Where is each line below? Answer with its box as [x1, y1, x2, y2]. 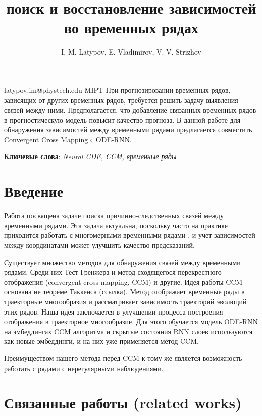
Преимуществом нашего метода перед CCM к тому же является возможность [4, 352, 242, 363]
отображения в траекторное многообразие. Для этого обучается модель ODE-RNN [4, 316, 258, 327]
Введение [4, 181, 64, 201]
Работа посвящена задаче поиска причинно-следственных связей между [4, 210, 224, 221]
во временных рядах [64, 17, 198, 38]
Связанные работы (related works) [4, 392, 242, 413]
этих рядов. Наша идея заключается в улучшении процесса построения [4, 306, 223, 317]
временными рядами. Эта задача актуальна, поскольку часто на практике [4, 220, 228, 230]
